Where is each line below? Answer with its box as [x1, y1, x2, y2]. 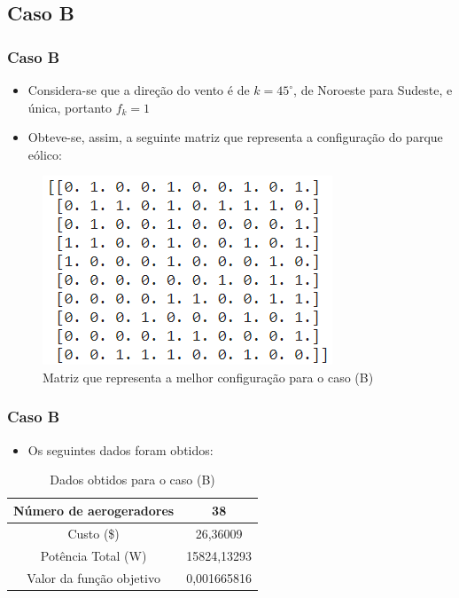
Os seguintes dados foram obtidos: [27, 440, 214, 459]
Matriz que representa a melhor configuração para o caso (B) [43, 367, 374, 386]
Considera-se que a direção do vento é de [27, 81, 250, 98]
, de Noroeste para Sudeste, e [293, 81, 453, 98]
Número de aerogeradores [13, 500, 175, 519]
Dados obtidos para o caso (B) [50, 470, 215, 489]
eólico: [27, 145, 62, 163]
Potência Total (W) [40, 546, 147, 564]
